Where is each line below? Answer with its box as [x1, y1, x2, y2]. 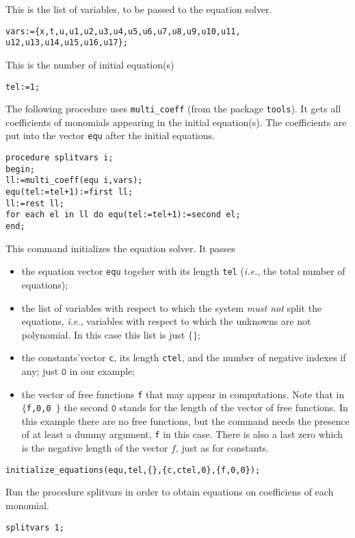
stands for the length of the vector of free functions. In [119, 400, 348, 415]
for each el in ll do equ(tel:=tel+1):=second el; [5, 210, 241, 220]
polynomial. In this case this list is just [21, 327, 185, 341]
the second [64, 400, 109, 415]
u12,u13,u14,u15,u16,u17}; [5, 38, 128, 48]
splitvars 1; [5, 522, 64, 533]
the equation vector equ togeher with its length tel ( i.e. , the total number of [21, 264, 345, 278]
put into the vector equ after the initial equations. [5, 128, 215, 143]
